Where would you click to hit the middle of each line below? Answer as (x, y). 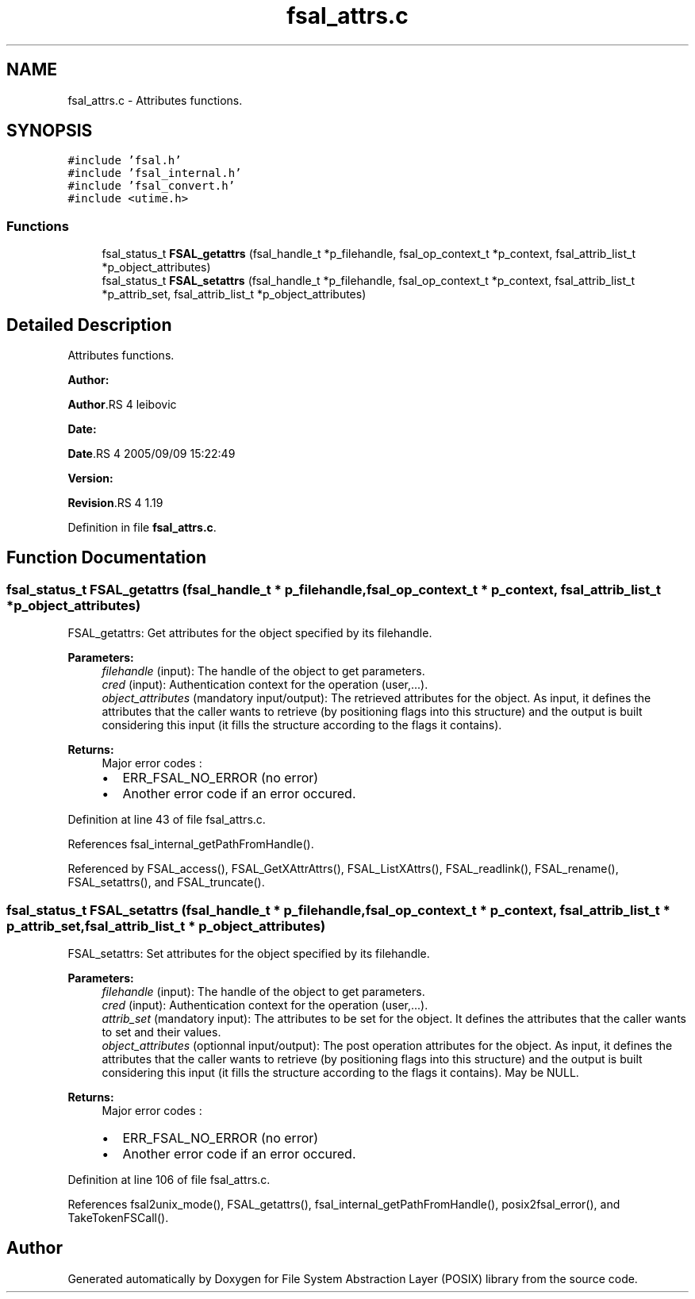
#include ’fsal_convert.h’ (152, 186)
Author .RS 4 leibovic (122, 405)
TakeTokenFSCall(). (118, 1218)
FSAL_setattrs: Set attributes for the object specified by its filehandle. (249, 953)
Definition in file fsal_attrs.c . (142, 528)
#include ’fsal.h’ (125, 161)
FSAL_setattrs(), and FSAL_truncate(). (166, 882)
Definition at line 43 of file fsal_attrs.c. (167, 820)
